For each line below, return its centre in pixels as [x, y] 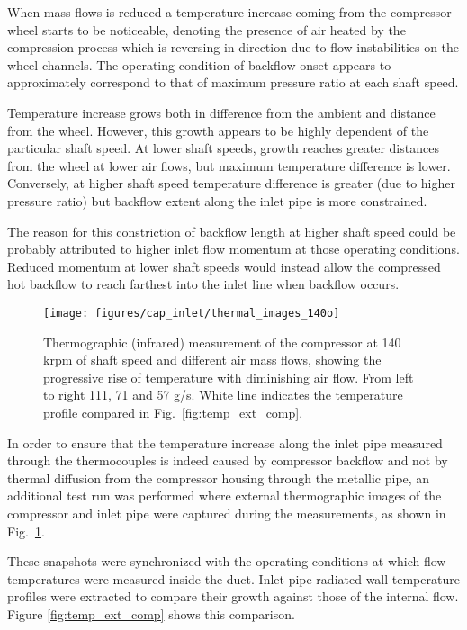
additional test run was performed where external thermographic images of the [225, 495]
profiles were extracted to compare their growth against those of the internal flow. [233, 596]
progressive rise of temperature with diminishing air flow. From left [229, 377]
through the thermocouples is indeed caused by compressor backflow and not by [228, 460]
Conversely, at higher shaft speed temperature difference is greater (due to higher [231, 183]
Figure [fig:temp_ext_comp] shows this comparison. [151, 613]
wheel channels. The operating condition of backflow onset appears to [199, 64]
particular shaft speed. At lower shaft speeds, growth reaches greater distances [223, 148]
